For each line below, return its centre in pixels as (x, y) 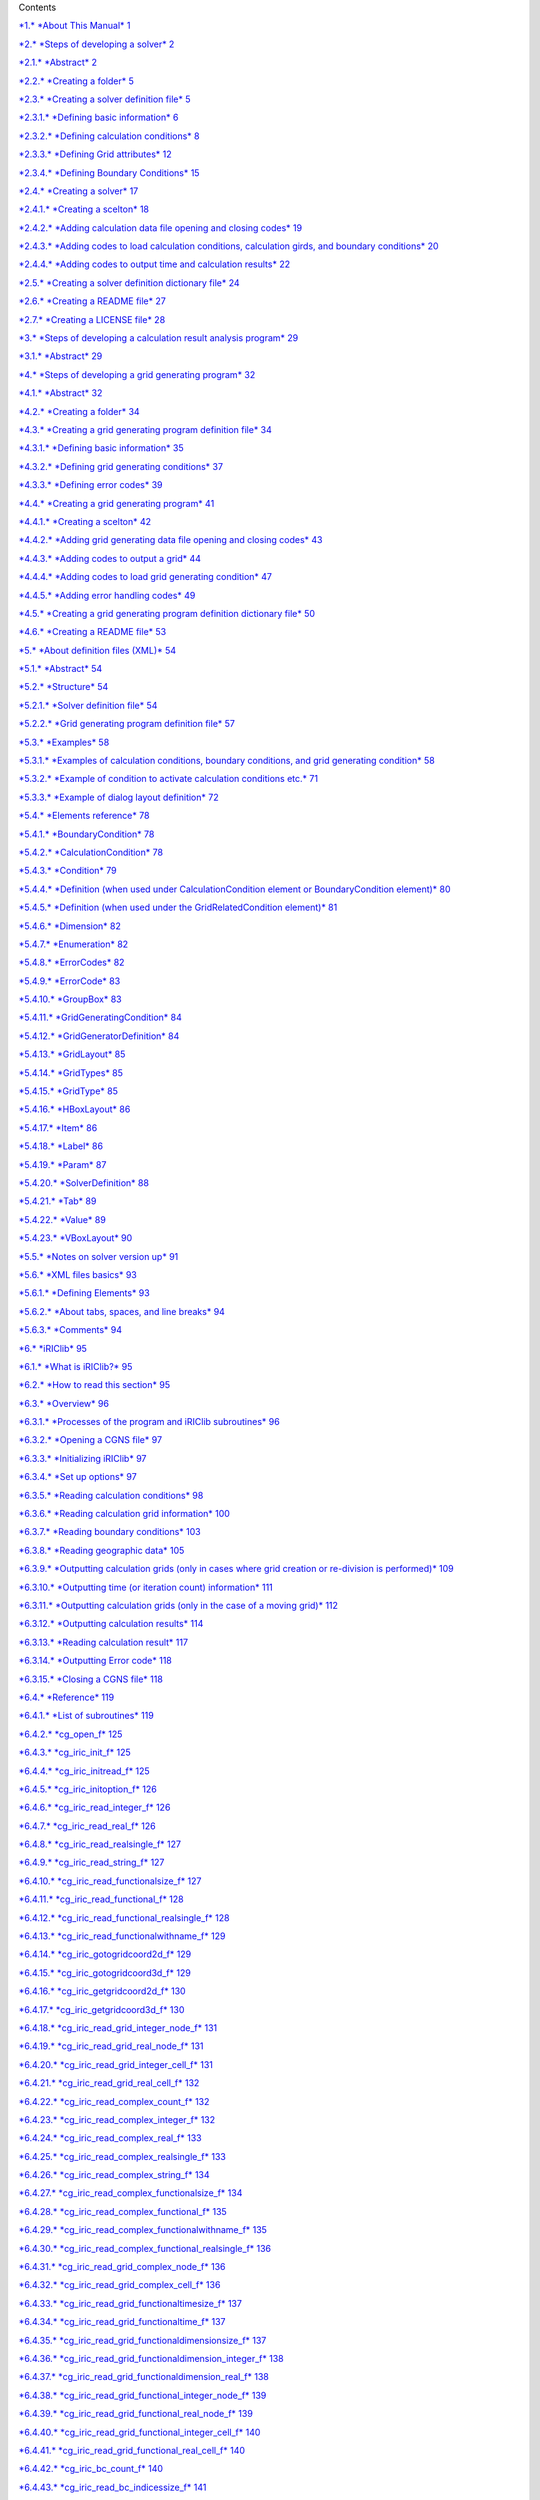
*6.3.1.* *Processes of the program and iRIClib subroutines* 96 (149, 1422)
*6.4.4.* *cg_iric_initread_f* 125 (84, 1771)
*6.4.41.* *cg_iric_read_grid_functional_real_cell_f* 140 (131, 2450)
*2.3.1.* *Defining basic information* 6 (98, 117)
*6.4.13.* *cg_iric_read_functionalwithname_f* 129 (122, 1936)
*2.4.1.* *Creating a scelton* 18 (84, 209)
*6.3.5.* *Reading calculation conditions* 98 (111, 1495)
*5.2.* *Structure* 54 (63, 687)
